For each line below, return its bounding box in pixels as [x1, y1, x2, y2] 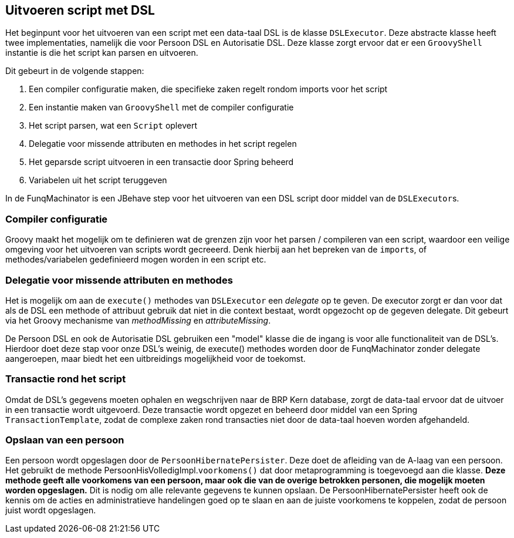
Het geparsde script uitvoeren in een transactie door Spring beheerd [29, 157, 294, 167]
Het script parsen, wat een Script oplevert [29, 120, 197, 131]
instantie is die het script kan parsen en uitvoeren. [5, 48, 198, 58]
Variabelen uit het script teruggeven [29, 175, 167, 186]
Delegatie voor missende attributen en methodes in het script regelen [29, 139, 297, 149]
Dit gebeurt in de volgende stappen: [5, 66, 144, 76]
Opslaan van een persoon [5, 434, 124, 446]
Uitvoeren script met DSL [5, 3, 155, 18]
